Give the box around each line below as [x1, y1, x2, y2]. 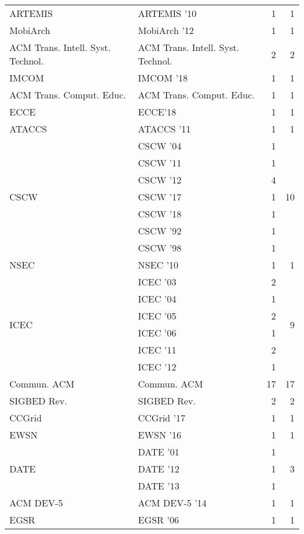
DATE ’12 [137, 462, 179, 475]
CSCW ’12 [137, 173, 182, 186]
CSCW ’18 [137, 207, 182, 220]
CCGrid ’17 [137, 411, 186, 424]
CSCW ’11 [137, 156, 182, 169]
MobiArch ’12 [137, 23, 194, 37]
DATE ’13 [137, 479, 179, 492]
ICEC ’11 [137, 343, 177, 356]
